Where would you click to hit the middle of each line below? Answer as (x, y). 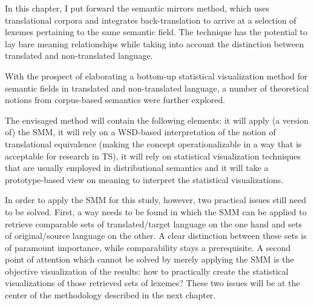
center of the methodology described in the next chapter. (110, 295)
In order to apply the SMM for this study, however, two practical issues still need (156, 200)
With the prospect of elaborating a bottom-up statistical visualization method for (156, 75)
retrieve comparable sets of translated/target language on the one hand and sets (153, 223)
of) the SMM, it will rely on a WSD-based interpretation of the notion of (140, 132)
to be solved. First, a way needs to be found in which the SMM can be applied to (156, 211)
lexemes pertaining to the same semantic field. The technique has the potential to (156, 32)
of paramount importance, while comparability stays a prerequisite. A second (148, 247)
